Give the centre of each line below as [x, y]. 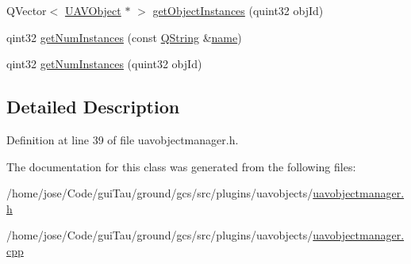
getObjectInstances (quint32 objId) [238, 10]
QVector [27, 10]
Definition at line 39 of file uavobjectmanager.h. [123, 139]
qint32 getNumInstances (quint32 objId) [104, 64]
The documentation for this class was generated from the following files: [181, 166]
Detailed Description [93, 107]
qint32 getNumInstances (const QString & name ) [124, 37]
